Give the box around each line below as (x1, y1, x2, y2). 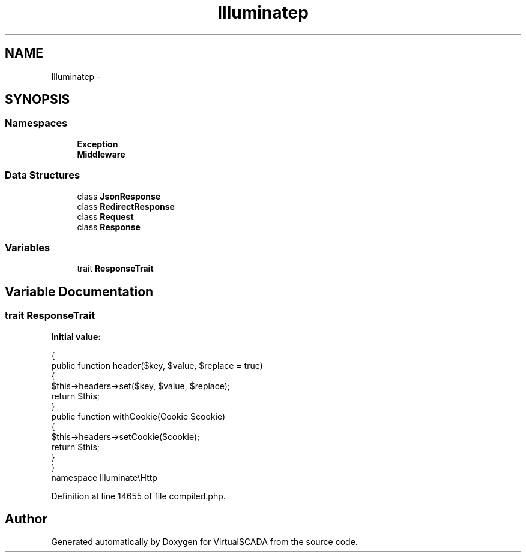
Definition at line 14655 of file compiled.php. (51, 490, 226, 501)
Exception (77, 139, 118, 149)
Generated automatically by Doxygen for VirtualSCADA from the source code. (51, 537, 358, 547)
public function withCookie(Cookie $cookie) (51, 411, 226, 421)
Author (5, 511, 47, 526)
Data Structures (5, 169, 80, 182)
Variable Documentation (5, 284, 154, 299)
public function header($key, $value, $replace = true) (51, 360, 263, 371)
